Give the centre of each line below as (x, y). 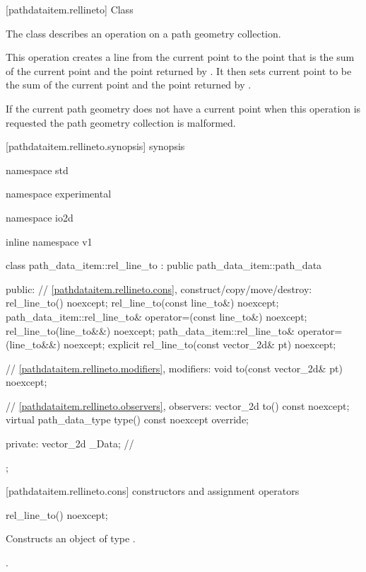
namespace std (37, 170)
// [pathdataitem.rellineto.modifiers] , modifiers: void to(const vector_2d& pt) (174, 368)
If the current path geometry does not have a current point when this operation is (183, 108)
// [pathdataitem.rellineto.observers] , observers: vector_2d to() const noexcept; (178, 405)
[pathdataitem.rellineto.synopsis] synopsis (95, 146)
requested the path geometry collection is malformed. (121, 122)
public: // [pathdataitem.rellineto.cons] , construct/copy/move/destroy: (159, 288)
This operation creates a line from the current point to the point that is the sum (180, 57)
